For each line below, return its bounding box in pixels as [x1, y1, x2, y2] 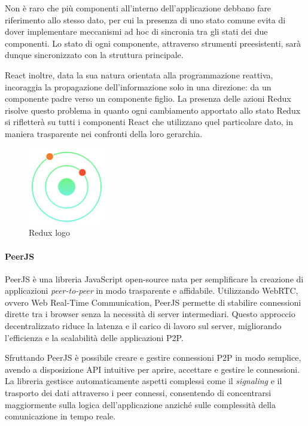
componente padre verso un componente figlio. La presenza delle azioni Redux [5, 92, 291, 105]
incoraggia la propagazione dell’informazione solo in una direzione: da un [5, 80, 272, 93]
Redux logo [29, 226, 71, 239]
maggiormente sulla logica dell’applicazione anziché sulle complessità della [5, 398, 276, 410]
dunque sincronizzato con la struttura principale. [5, 48, 184, 61]
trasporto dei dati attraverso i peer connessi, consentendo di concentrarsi [5, 387, 272, 399]
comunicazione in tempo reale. [5, 410, 116, 422]
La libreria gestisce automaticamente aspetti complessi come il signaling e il [5, 375, 282, 387]
